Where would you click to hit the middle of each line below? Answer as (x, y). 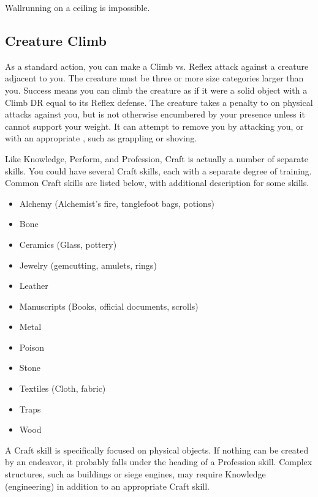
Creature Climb (56, 40)
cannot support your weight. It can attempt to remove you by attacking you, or (154, 126)
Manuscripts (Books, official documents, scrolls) (109, 306)
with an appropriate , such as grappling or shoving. (101, 138)
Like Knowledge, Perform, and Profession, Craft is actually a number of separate (157, 158)
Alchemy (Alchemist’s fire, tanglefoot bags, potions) (117, 203)
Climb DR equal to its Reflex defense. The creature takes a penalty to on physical (159, 102)
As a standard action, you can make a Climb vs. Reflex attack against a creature (157, 66)
